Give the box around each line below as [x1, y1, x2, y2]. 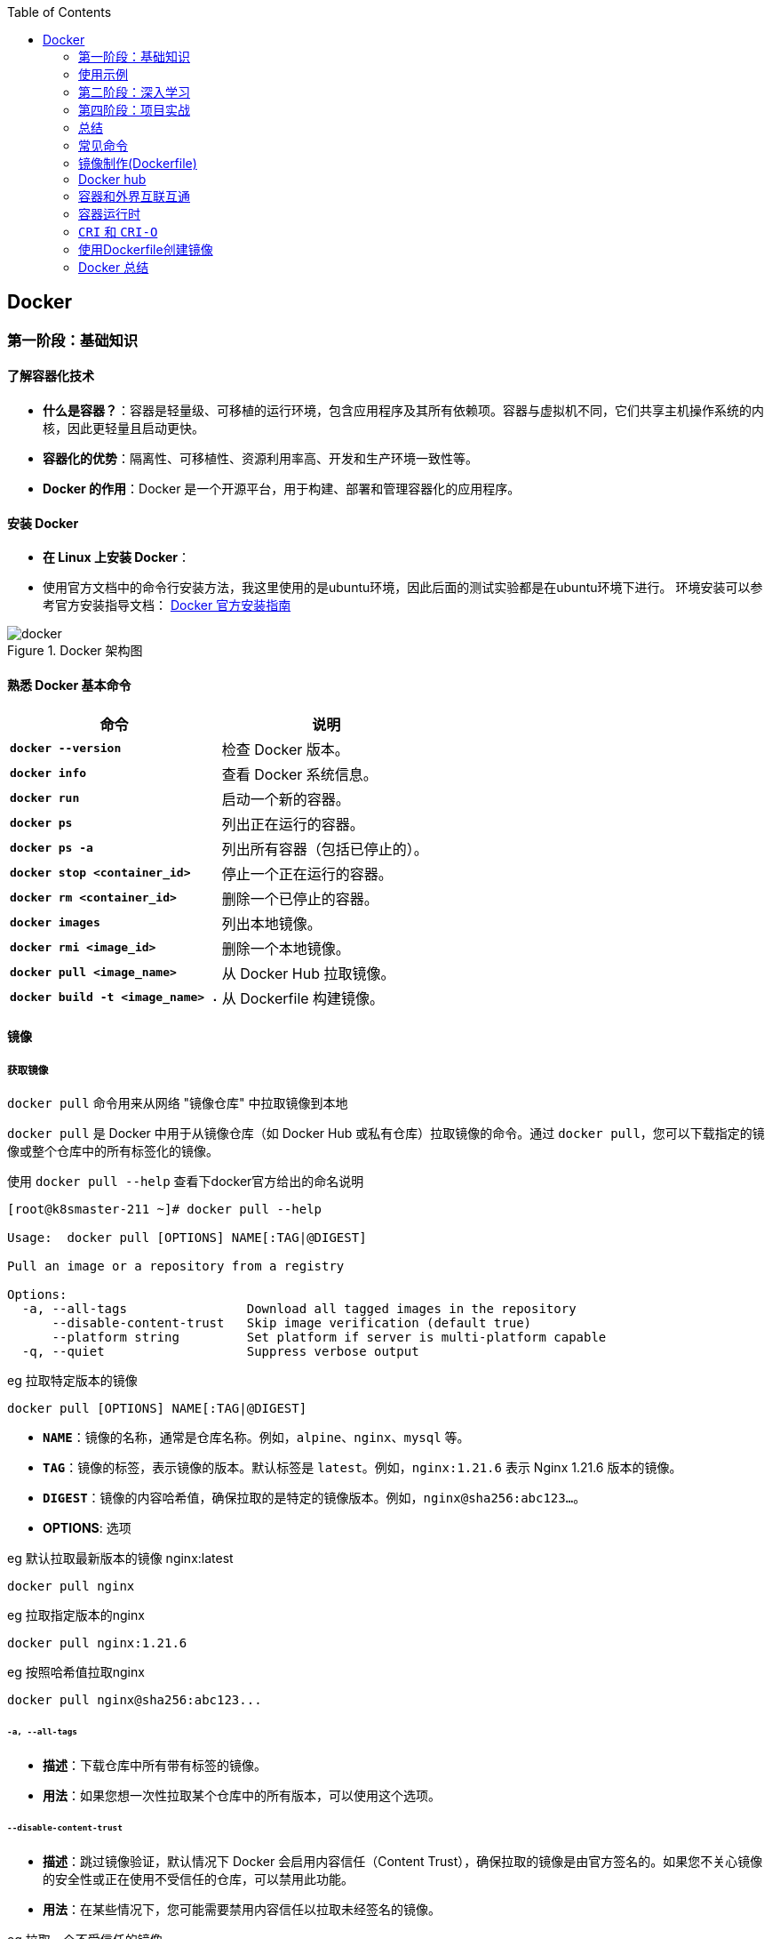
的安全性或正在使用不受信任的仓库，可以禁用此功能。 [43, 1871, 354, 1887]
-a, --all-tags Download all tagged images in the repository [21, 1301, 577, 1316]
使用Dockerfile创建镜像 [78, 242, 213, 257]
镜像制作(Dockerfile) [78, 156, 197, 171]
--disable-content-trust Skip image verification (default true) [52, 1315, 532, 1330]
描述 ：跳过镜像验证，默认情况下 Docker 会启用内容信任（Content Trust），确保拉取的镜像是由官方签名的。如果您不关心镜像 [43, 1854, 763, 1870]
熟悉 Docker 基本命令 [7, 677, 131, 693]
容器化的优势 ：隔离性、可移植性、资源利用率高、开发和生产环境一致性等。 [43, 451, 478, 467]
